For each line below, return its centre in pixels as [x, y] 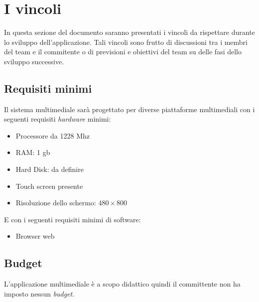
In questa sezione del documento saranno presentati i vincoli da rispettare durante [129, 32]
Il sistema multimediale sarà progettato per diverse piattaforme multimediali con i [129, 109]
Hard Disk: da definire [50, 169]
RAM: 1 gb [33, 152]
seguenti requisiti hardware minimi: [58, 119]
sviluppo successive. [34, 61]
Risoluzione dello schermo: [56, 203]
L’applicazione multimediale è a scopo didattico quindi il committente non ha [122, 284]
